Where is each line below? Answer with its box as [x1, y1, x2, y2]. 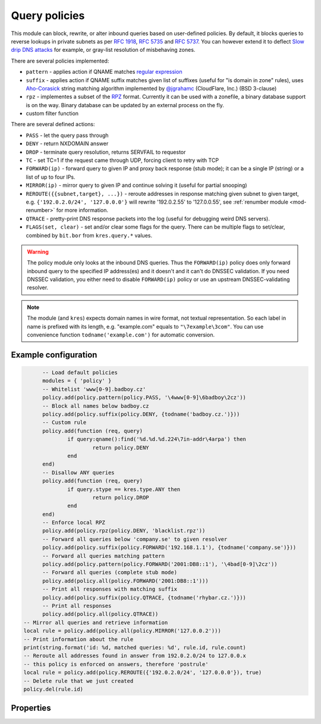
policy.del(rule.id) [23, 685, 83, 692]
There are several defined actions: [11, 121, 95, 128]
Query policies [11, 9, 85, 22]
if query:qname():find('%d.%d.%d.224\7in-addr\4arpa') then [67, 436, 247, 443]
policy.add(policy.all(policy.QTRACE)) [42, 611, 159, 617]
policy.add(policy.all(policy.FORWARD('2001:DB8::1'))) [42, 578, 209, 584]
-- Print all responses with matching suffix [42, 586, 178, 592]
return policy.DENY [92, 444, 149, 451]
